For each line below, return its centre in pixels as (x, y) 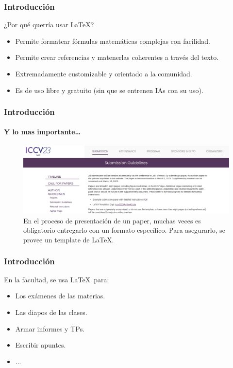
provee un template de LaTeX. (69, 239)
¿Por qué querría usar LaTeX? (49, 25)
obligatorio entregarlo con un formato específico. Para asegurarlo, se (125, 230)
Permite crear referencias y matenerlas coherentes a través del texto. (117, 57)
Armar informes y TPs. (50, 328)
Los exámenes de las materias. (60, 296)
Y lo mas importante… (42, 131)
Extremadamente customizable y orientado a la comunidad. (104, 74)
